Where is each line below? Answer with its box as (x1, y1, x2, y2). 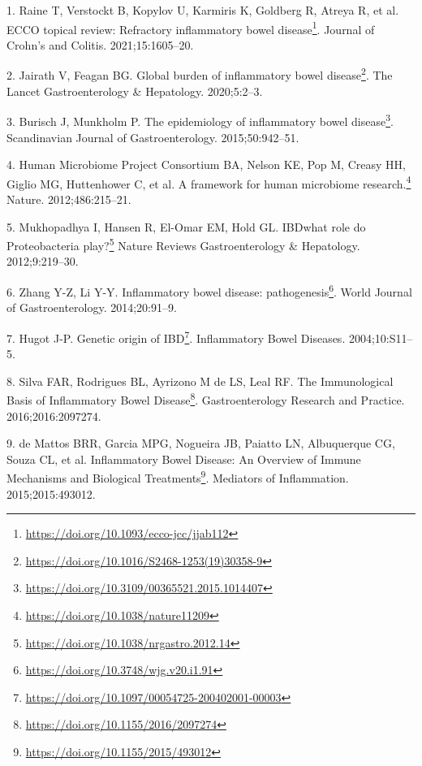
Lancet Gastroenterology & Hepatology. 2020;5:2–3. (6, 82, 263, 99)
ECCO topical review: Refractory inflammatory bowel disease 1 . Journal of (6, 18, 375, 37)
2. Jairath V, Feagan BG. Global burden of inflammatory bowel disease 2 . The (6, 64, 393, 84)
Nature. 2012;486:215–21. (6, 190, 131, 207)
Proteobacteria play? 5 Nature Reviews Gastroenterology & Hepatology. (6, 235, 360, 253)
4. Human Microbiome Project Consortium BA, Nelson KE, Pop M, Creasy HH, (6, 156, 406, 173)
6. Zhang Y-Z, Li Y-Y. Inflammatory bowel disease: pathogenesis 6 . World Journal (6, 281, 412, 300)
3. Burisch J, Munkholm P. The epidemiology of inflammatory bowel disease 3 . (6, 110, 394, 129)
